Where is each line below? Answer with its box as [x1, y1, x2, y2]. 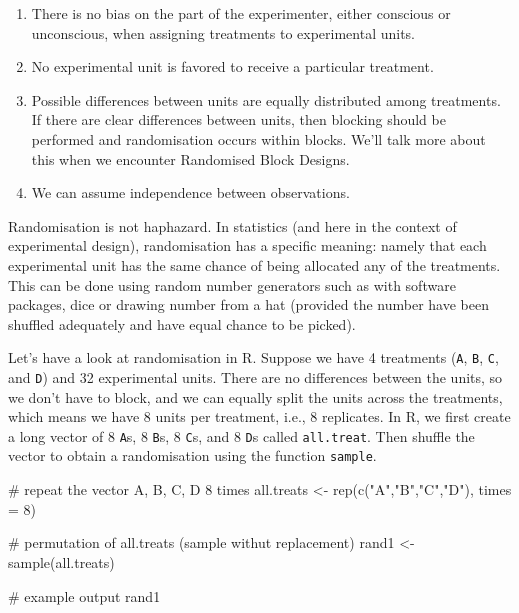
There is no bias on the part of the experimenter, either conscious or [31, 3, 451, 23]
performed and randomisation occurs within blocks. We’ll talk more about [31, 128, 486, 149]
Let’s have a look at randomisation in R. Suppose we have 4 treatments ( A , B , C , [8, 347, 499, 368]
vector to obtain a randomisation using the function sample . [8, 445, 377, 466]
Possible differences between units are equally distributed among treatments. [31, 89, 501, 110]
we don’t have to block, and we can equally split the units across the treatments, [8, 386, 503, 407]
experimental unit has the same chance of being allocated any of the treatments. [8, 254, 501, 275]
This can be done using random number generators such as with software [8, 274, 456, 295]
